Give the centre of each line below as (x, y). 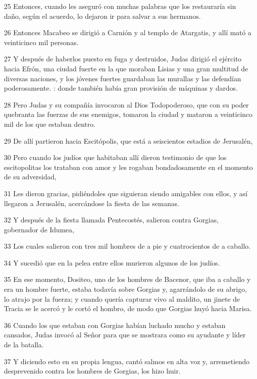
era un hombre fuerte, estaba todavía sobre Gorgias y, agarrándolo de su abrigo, (126, 289)
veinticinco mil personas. (41, 42)
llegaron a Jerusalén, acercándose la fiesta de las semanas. (92, 203)
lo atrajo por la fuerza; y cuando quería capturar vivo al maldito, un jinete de (122, 298)
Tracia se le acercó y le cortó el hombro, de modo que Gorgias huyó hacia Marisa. (128, 308)
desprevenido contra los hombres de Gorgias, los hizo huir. (92, 371)
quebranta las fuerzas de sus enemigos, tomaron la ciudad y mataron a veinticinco (128, 114)
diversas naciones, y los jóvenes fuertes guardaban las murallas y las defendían (123, 78)
